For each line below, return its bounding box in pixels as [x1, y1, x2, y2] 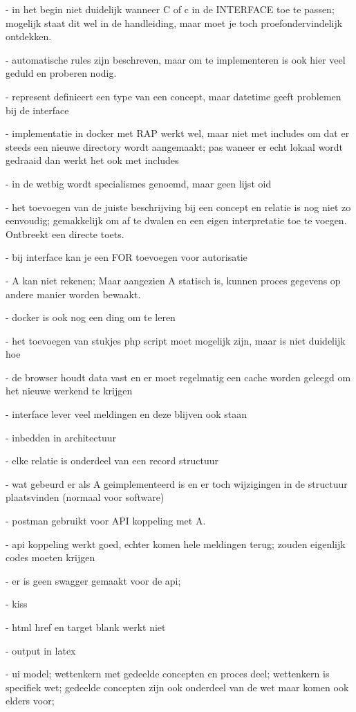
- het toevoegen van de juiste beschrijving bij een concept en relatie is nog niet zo [6, 199, 351, 214]
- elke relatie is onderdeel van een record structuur [6, 453, 218, 468]
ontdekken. [6, 29, 52, 44]
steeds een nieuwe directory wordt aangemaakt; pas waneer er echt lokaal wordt [6, 139, 344, 154]
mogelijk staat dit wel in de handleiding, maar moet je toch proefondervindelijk [6, 15, 343, 30]
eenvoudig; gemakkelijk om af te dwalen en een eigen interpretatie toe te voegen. [6, 213, 347, 228]
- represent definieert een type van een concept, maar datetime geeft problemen [6, 89, 341, 103]
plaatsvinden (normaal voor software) [6, 490, 165, 504]
